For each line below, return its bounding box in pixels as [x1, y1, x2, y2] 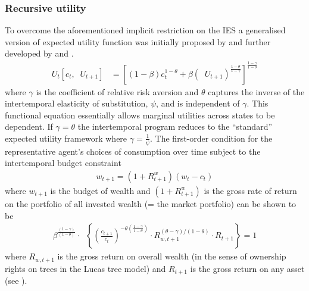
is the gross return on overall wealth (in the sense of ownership [57, 250, 286, 262]
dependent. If [5, 120, 53, 133]
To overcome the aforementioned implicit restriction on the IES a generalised [5, 24, 286, 36]
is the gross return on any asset [190, 262, 305, 274]
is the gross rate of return [204, 184, 297, 196]
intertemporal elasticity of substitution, [5, 97, 148, 109]
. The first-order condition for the [150, 132, 273, 144]
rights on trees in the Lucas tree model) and [5, 262, 166, 274]
